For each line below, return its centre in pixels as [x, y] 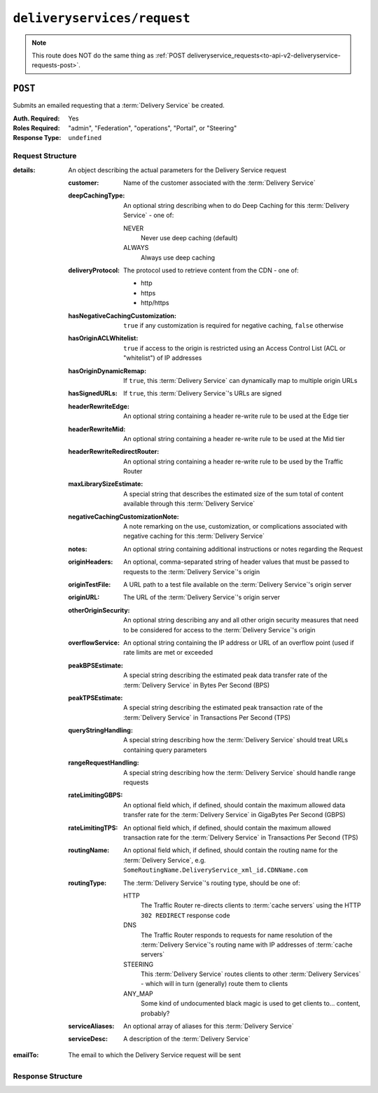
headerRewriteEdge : [99, 406]
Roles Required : [36, 128]
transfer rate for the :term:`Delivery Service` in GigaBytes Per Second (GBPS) [234, 815]
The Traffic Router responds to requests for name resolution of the [237, 935]
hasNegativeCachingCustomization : [122, 316]
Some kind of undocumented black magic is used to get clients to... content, [251, 1003]
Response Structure [48, 1076]
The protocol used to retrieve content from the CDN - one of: [211, 270]
